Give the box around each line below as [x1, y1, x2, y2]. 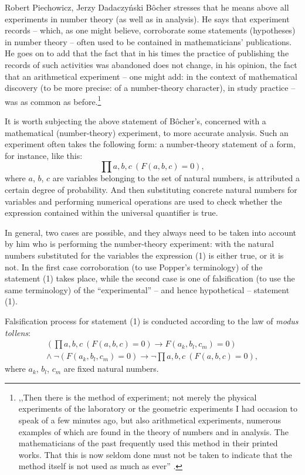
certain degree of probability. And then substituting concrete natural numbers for [5, 183, 297, 195]
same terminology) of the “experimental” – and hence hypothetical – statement [5, 283, 290, 296]
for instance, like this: [5, 149, 83, 161]
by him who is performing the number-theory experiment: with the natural [5, 238, 274, 250]
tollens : [5, 326, 30, 338]
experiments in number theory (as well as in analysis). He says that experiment [5, 12, 290, 25]
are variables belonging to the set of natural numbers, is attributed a [52, 172, 300, 184]
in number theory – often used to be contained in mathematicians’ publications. [5, 35, 292, 48]
